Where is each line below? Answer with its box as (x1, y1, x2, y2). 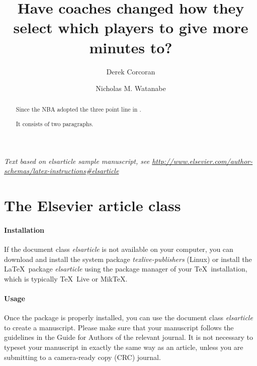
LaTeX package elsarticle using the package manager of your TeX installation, (4, 263, 247, 274)
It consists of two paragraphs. (16, 120, 94, 128)
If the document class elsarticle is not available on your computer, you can (4, 244, 233, 254)
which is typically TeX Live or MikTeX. (4, 273, 128, 284)
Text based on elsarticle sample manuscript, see (4, 155, 150, 166)
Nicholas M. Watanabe (96, 83, 166, 94)
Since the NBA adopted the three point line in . (16, 105, 141, 114)
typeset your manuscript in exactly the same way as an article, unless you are (4, 342, 243, 352)
